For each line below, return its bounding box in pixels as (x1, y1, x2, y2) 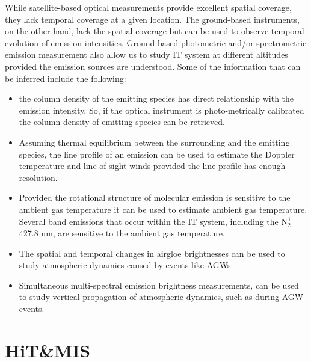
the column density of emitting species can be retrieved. (19, 115, 225, 128)
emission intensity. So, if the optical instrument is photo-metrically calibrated (19, 103, 304, 116)
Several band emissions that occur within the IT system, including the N (19, 215, 288, 227)
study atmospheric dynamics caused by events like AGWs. (19, 259, 233, 271)
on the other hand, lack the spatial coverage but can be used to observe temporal (5, 25, 304, 37)
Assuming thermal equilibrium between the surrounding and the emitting (19, 135, 290, 148)
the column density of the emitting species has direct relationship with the (19, 92, 294, 105)
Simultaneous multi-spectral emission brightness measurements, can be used (19, 278, 299, 291)
